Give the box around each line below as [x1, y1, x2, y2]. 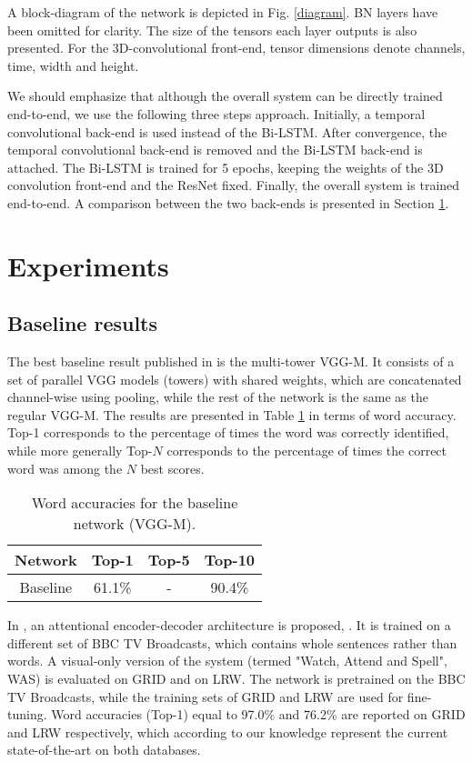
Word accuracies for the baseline [31, 492, 238, 514]
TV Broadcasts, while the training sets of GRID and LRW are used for [7, 687, 404, 706]
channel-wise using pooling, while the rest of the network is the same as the [7, 387, 428, 406]
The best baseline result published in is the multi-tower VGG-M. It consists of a [7, 352, 455, 371]
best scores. [140, 458, 205, 477]
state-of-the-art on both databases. [7, 740, 201, 759]
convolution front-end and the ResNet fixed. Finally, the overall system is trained [7, 175, 460, 195]
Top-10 [204, 549, 256, 571]
